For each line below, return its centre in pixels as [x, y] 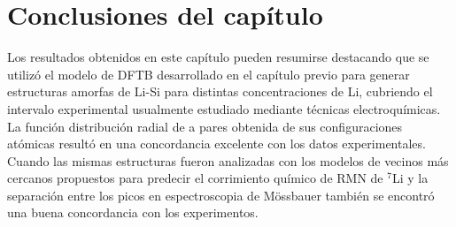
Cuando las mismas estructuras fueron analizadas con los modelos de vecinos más [228, 160]
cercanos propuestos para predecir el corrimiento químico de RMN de [195, 178]
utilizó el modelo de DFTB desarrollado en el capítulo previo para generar [209, 74]
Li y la [410, 178]
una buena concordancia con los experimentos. [133, 212]
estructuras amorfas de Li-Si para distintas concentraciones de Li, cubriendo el [220, 91]
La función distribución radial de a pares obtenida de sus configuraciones [205, 126]
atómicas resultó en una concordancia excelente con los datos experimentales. [216, 144]
